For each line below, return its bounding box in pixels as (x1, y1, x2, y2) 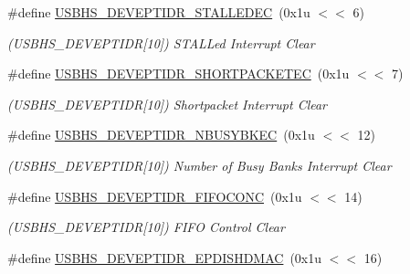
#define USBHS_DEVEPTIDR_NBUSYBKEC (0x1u (7, 125, 315, 144)
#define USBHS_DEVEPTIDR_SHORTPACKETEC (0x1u (7, 64, 350, 83)
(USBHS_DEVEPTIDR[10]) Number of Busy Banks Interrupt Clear (7, 155, 392, 174)
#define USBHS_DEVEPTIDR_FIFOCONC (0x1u (7, 186, 302, 205)
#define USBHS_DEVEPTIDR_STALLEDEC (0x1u (7, 3, 310, 21)
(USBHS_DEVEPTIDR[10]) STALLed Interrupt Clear (7, 33, 315, 52)
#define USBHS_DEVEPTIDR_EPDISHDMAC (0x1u (7, 248, 322, 267)
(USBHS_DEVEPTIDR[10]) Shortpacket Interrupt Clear (7, 94, 328, 113)
